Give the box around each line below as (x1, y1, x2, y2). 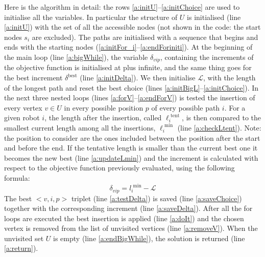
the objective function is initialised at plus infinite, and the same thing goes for (4, 62, 252, 73)
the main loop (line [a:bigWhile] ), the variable (4, 51, 148, 62)
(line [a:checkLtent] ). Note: (177, 122, 261, 133)
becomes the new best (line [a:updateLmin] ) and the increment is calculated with (4, 152, 258, 163)
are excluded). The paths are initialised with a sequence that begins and (32, 31, 258, 42)
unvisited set (4, 232, 44, 243)
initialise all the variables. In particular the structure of (4, 11, 178, 22)
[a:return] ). (4, 243, 38, 253)
